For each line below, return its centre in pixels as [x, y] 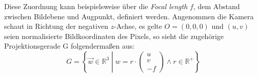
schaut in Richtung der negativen [56, 26]
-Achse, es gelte [138, 26]
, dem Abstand [216, 6]
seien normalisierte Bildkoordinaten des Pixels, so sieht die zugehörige [114, 36]
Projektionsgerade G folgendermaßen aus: [70, 46]
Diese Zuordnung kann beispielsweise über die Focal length [96, 6]
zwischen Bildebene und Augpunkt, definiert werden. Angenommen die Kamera [129, 16]
